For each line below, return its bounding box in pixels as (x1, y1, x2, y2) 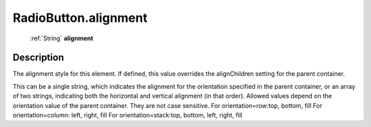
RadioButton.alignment (12, 10, 148, 25)
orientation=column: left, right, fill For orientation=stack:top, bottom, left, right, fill (12, 111, 243, 119)
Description (12, 52, 65, 63)
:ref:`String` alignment (30, 34, 93, 42)
